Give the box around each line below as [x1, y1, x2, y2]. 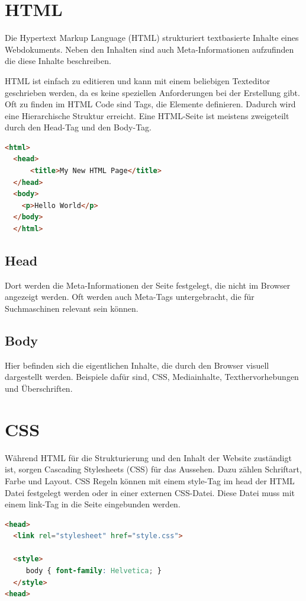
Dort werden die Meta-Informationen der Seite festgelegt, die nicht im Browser [5, 279, 291, 291]
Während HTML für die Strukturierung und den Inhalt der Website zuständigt [5, 451, 292, 463]
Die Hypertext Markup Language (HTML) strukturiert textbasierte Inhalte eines [5, 31, 299, 44]
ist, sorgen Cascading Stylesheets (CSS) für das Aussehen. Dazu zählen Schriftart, [5, 463, 302, 475]
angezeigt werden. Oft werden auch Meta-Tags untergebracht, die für [5, 290, 255, 303]
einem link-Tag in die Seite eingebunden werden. [5, 498, 181, 510]
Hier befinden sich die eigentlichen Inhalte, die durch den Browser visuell [5, 359, 269, 371]
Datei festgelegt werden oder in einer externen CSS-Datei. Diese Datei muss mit [5, 486, 295, 498]
